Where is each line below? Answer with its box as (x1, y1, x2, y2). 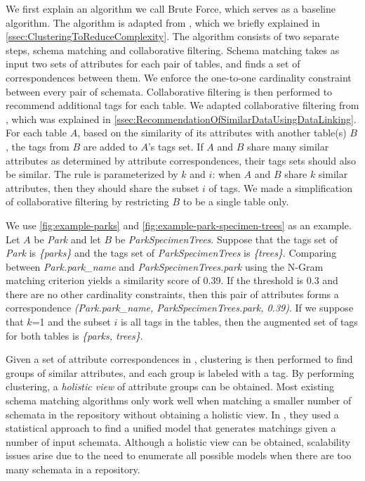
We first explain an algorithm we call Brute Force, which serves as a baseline (6, 1, 336, 15)
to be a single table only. (182, 194, 289, 209)
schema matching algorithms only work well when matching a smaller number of (6, 393, 352, 408)
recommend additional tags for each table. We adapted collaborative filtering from (6, 98, 359, 113)
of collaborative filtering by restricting (6, 194, 169, 209)
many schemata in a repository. (6, 462, 140, 476)
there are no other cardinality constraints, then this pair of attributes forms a (6, 286, 339, 301)
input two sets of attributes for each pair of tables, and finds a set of (6, 56, 300, 71)
